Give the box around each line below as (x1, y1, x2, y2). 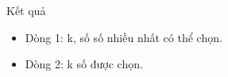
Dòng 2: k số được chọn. (25, 56, 143, 72)
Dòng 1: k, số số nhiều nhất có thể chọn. (25, 29, 222, 45)
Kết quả (6, 2, 46, 18)
